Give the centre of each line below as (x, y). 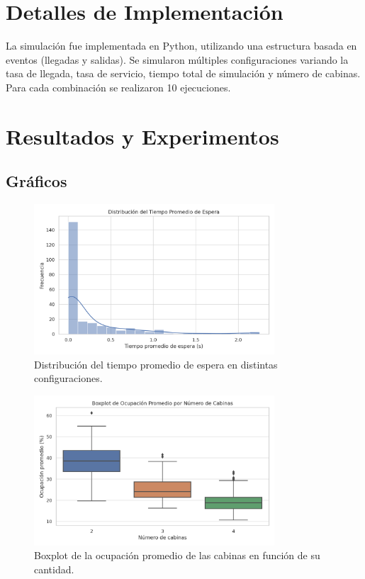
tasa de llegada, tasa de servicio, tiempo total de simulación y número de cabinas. (183, 73)
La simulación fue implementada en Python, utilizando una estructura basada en (181, 46)
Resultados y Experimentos (142, 136)
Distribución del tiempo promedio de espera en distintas (156, 364)
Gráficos (36, 181)
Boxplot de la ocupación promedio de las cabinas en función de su (177, 555)
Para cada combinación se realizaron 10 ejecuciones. (118, 87)
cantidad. (54, 569)
